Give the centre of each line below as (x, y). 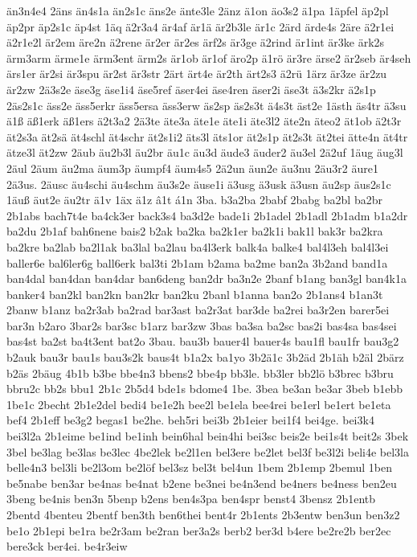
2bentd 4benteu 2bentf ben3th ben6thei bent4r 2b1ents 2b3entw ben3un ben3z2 (203, 514)
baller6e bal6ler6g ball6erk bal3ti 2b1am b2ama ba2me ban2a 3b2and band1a (197, 262)
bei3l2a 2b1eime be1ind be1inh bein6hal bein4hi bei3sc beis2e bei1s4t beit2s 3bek (208, 436)
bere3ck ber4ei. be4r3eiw (67, 546)
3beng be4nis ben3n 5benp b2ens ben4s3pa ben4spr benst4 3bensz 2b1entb (191, 499)
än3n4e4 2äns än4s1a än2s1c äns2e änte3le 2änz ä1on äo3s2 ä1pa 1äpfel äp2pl (198, 10)
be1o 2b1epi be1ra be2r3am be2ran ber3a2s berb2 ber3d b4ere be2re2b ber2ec (199, 530)
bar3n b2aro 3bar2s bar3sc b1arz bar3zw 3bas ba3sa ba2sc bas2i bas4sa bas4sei (202, 325)
